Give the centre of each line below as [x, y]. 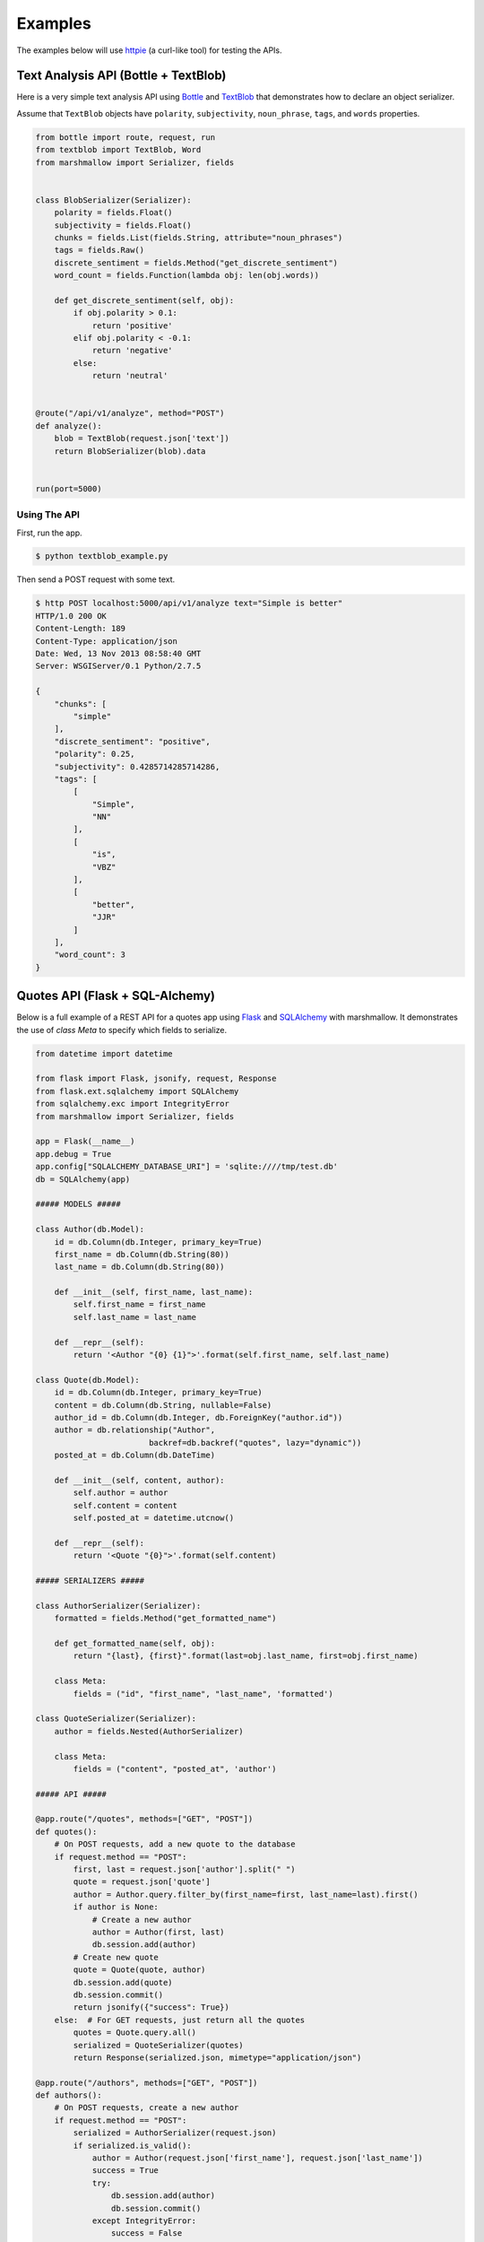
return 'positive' [133, 326]
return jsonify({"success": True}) [151, 2007]
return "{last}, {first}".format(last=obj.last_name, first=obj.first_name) [246, 1656]
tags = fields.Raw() [99, 250]
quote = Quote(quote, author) [139, 1970]
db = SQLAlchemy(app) [83, 1179]
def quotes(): [66, 1831]
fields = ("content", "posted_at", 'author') [175, 1768]
